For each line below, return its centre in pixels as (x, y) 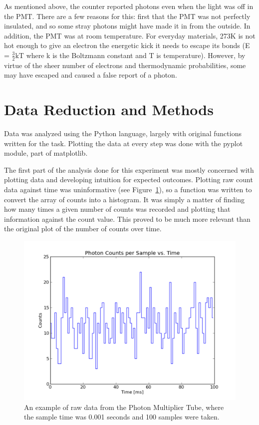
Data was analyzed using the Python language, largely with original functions (123, 133)
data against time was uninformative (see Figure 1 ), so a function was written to (128, 189)
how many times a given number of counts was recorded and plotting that (117, 209)
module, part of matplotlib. (46, 153)
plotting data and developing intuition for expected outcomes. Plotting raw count (129, 179)
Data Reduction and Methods (109, 109)
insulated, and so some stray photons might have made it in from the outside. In (127, 26)
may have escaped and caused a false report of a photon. (91, 75)
